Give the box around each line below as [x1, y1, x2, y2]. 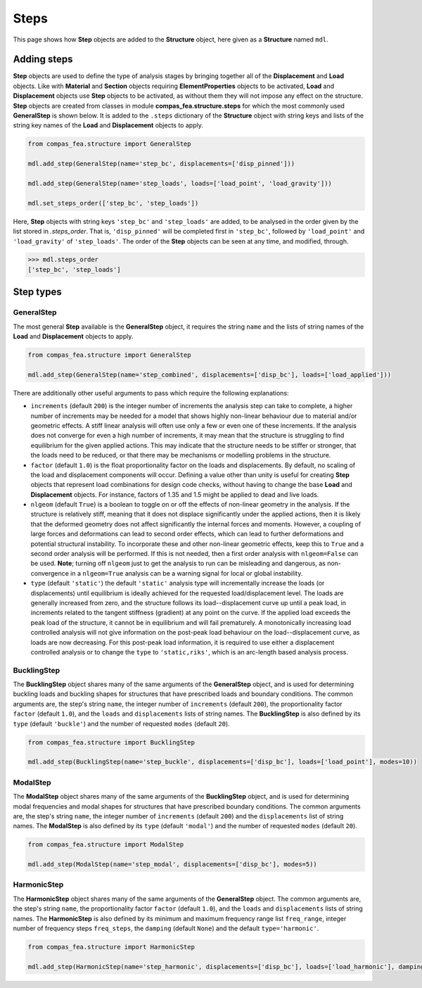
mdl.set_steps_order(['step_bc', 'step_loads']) [27, 199, 199, 207]
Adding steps [13, 53, 73, 65]
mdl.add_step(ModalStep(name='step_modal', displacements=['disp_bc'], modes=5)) [27, 861, 318, 868]
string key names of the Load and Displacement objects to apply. [13, 121, 203, 129]
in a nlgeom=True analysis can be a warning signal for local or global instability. [70, 569, 303, 577]
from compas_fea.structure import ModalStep [27, 841, 184, 849]
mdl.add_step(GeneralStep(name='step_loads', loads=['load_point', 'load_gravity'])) [27, 179, 332, 187]
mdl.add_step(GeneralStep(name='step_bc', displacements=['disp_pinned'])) [27, 160, 295, 168]
